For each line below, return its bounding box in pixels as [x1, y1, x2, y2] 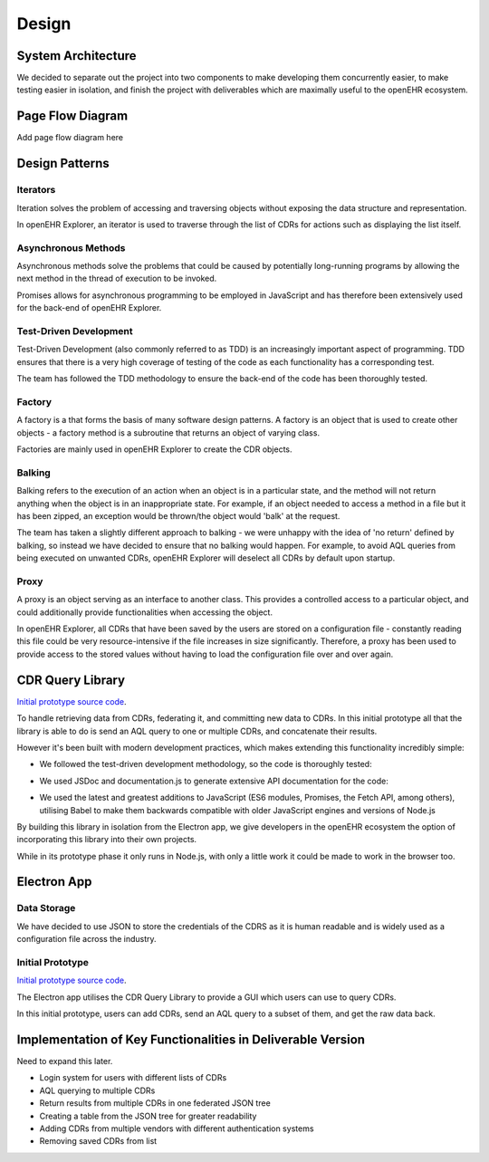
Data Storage [16, 902, 76, 915]
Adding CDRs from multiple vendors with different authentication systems [39, 1123, 314, 1134]
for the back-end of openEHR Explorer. [16, 303, 162, 313]
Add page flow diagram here [16, 132, 124, 143]
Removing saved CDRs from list [39, 1136, 158, 1147]
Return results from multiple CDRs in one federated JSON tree [39, 1098, 271, 1109]
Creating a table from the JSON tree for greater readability [39, 1110, 257, 1121]
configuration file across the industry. [16, 934, 158, 945]
